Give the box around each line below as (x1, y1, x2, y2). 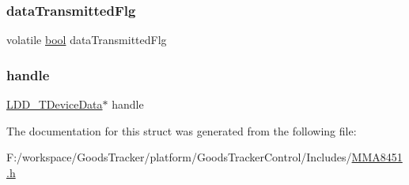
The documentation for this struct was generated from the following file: (6, 122, 357, 139)
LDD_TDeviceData (6, 96, 103, 113)
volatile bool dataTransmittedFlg (6, 31, 167, 48)
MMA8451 (351, 149, 403, 165)
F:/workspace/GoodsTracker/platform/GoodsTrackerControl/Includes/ (6, 149, 352, 165)
